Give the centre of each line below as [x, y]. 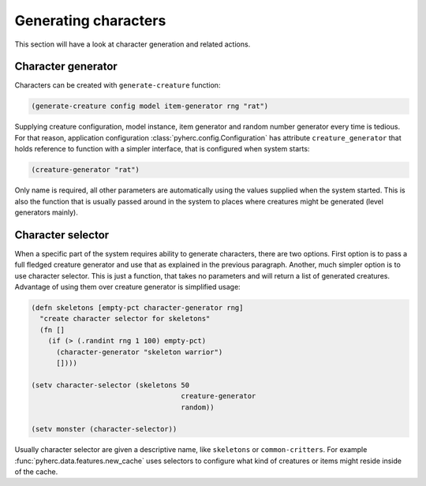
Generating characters [90, 21]
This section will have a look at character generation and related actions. [133, 44]
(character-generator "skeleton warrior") [140, 352]
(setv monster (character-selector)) [104, 429]
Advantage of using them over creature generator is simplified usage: [127, 287]
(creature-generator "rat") [85, 170]
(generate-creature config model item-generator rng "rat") [150, 106]
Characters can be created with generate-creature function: [118, 85]
